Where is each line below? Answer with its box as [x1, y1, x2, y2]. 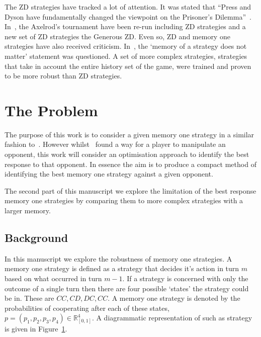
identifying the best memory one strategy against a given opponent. [5, 168, 213, 179]
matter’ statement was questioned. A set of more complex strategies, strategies [5, 50, 247, 61]
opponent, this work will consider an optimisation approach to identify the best [5, 149, 249, 159]
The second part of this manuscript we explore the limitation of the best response [5, 185, 256, 196]
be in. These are [5, 293, 54, 303]
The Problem [5, 100, 98, 120]
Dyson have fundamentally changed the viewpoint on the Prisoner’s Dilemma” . [5, 11, 251, 22]
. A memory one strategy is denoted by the [108, 293, 240, 303]
